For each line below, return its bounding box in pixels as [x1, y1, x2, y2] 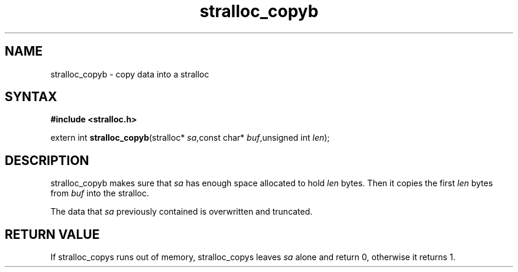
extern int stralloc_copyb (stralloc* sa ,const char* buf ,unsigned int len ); [50, 132, 330, 143]
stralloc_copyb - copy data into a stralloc [50, 69, 209, 79]
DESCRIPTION [5, 153, 89, 168]
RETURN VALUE [5, 226, 100, 242]
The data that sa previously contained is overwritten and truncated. [50, 206, 313, 217]
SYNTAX [5, 89, 57, 105]
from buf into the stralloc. [50, 188, 149, 199]
